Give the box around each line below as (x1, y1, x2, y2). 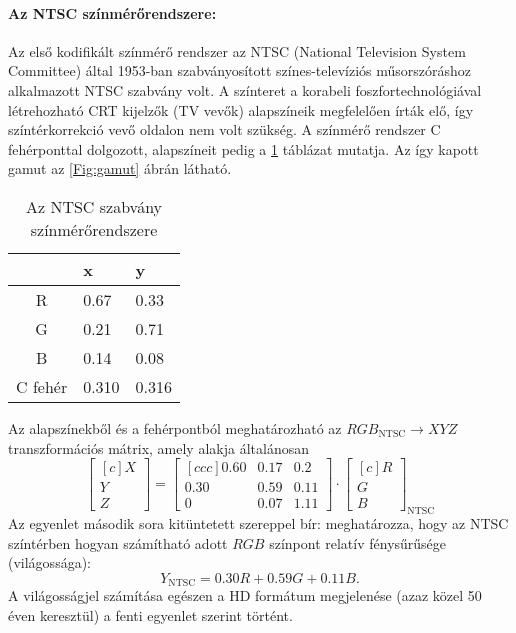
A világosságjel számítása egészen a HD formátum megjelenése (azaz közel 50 (8, 585, 482, 606)
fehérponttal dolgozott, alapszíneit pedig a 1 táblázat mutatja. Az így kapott (8, 138, 479, 159)
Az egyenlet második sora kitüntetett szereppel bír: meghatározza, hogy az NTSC (8, 513, 509, 534)
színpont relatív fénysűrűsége (269, 532, 447, 553)
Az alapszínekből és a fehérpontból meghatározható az (8, 417, 342, 438)
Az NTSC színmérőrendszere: (8, 2, 217, 23)
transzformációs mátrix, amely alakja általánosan (8, 437, 309, 458)
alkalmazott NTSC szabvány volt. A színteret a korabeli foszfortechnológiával (8, 79, 482, 100)
